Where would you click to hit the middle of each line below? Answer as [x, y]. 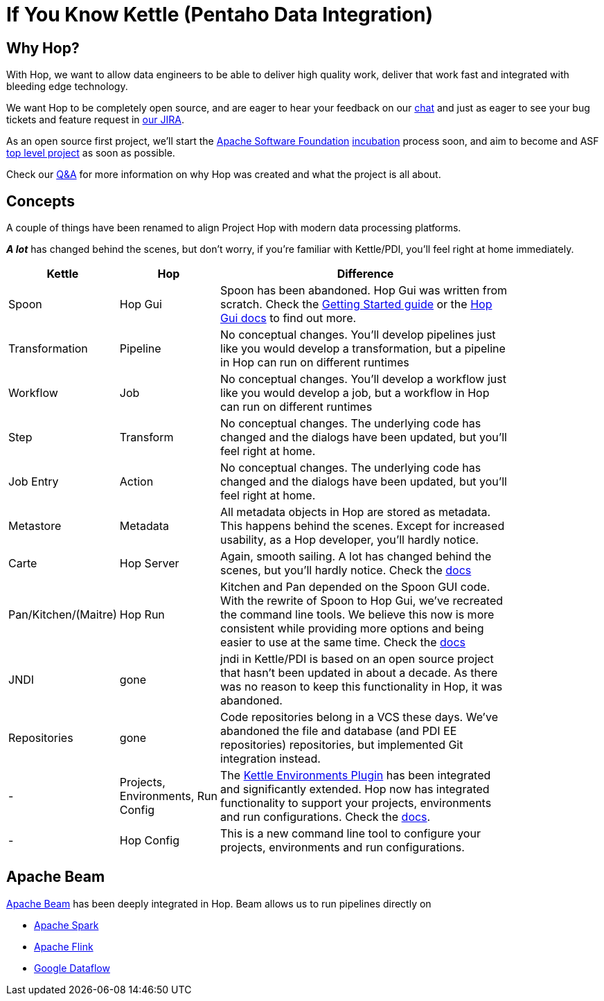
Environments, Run [168, 796]
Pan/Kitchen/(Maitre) [63, 615]
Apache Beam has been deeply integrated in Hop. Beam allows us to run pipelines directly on [219, 903]
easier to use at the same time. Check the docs [343, 643]
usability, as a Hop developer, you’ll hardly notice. [350, 540]
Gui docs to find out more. [288, 318]
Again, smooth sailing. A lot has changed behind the [356, 557]
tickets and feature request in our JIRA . [95, 120]
